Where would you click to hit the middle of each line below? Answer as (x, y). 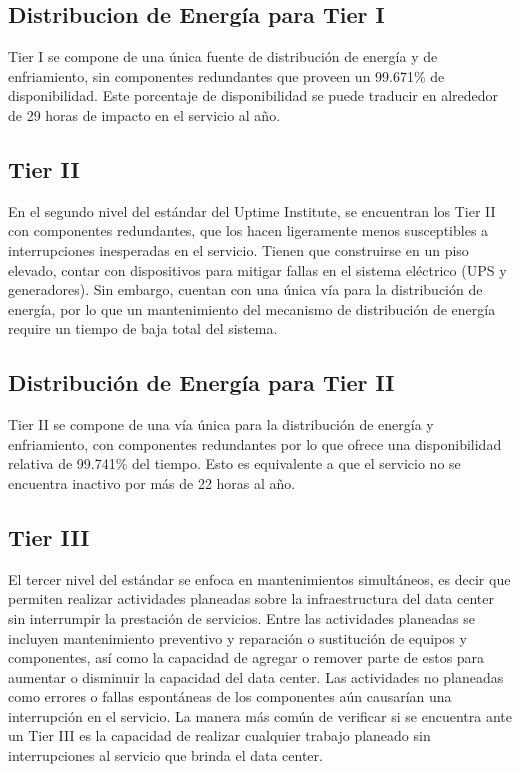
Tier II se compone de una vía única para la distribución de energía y (221, 424)
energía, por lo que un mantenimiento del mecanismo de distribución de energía (252, 308)
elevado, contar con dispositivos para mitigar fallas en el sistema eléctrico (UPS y (257, 269)
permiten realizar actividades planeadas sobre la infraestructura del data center (251, 598)
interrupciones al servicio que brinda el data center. (165, 755)
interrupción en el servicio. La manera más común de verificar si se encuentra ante (260, 715)
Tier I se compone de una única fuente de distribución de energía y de (223, 56)
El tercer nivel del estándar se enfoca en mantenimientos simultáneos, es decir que (259, 578)
